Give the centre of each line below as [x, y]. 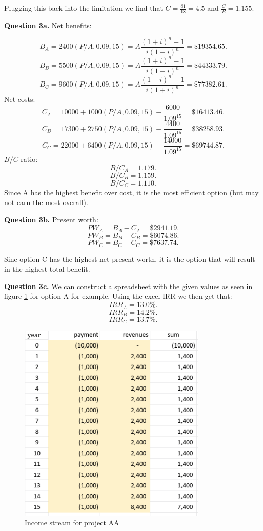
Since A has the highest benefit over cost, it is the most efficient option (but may [131, 192]
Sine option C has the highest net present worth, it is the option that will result [130, 259]
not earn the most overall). [46, 202]
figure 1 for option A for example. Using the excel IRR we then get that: [118, 296]
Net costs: [20, 99]
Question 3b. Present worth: [51, 219]
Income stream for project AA [72, 523]
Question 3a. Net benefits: [48, 25]
